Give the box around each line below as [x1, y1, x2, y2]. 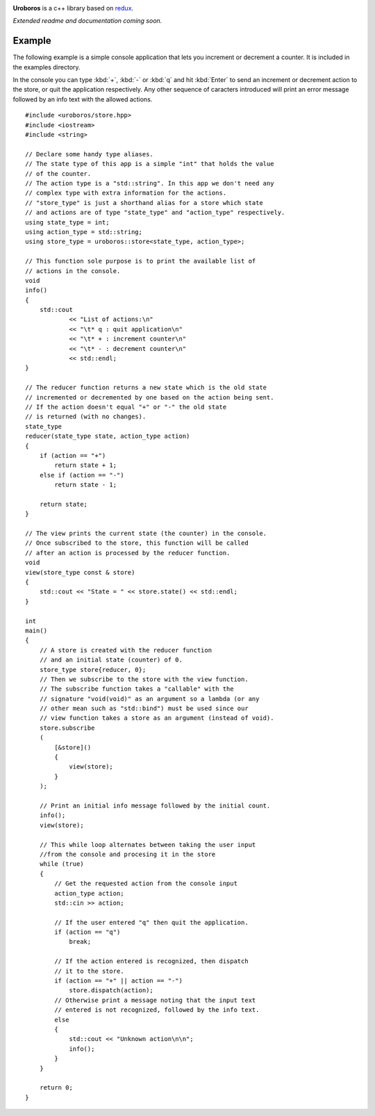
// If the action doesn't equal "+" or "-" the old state [25, 403, 227, 411]
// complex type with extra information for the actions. [25, 189, 227, 197]
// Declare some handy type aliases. [25, 150, 154, 158]
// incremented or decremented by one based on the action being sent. [25, 393, 274, 401]
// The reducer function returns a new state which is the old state [25, 384, 267, 392]
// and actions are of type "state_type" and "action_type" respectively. [25, 208, 285, 217]
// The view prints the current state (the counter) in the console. [25, 530, 267, 538]
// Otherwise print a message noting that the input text [54, 996, 256, 1004]
